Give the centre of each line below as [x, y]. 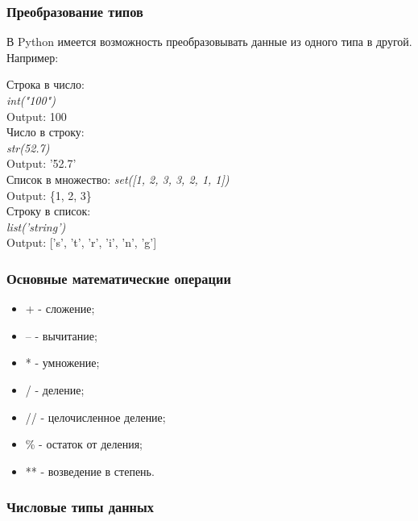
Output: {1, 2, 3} [49, 195]
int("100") [31, 100]
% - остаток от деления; [84, 444]
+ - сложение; [60, 308]
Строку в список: [49, 211]
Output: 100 [37, 116]
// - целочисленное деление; [95, 417]
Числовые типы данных [80, 507]
